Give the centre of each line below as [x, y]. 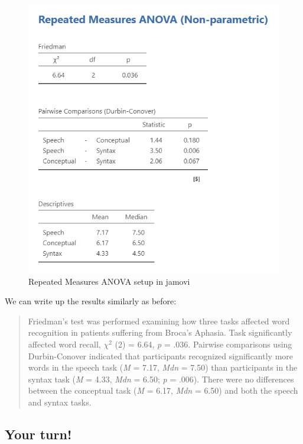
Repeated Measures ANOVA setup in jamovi [109, 281]
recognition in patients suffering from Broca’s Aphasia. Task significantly [160, 332]
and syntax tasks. [60, 402]
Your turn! [38, 434]
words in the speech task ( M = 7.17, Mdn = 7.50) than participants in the [163, 367]
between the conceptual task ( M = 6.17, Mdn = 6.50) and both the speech [163, 390]
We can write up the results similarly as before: [91, 301]
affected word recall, [64, 344]
